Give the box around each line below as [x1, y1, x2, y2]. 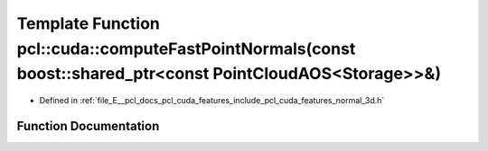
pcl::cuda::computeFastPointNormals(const [16, 39, 356, 58]
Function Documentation [16, 118, 160, 134]
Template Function [16, 13, 160, 33]
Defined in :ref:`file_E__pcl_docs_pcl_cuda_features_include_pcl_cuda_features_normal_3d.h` [39, 95, 385, 106]
